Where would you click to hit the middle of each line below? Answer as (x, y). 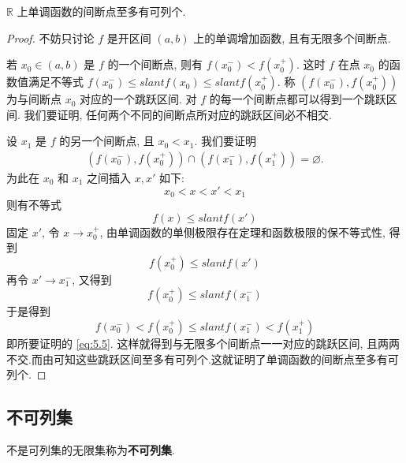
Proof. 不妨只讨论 (50, 37)
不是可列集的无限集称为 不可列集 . (91, 450)
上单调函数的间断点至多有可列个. (101, 11)
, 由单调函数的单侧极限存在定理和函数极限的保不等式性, (242, 231)
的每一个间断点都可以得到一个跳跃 (298, 99)
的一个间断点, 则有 (155, 64)
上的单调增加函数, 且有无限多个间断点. (292, 37)
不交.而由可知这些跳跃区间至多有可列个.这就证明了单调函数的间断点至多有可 (203, 358)
